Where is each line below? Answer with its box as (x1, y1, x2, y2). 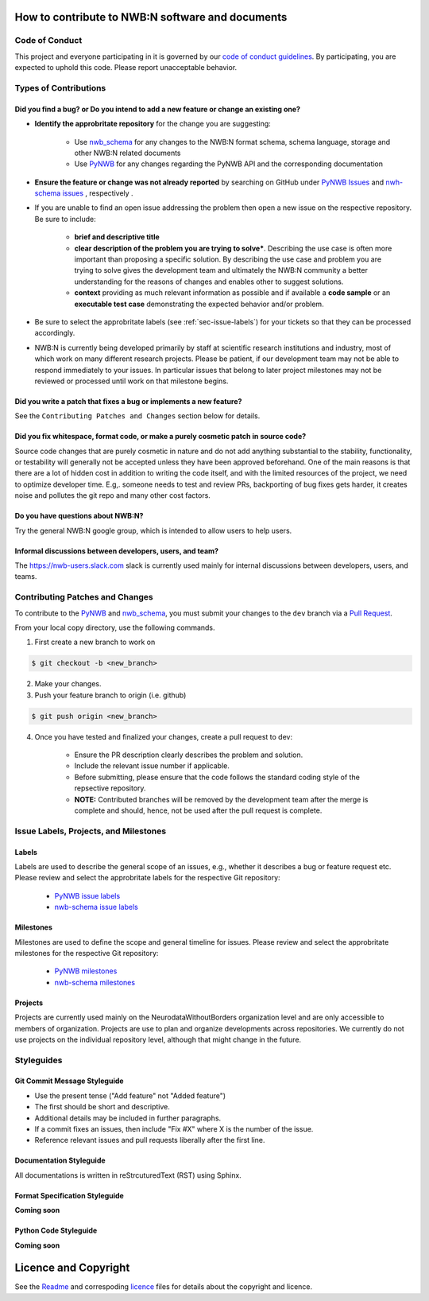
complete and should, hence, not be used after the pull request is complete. (74, 806, 323, 815)
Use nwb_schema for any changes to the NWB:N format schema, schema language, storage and (74, 137, 391, 146)
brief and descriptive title (74, 232, 160, 242)
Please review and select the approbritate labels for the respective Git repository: (14, 873, 281, 883)
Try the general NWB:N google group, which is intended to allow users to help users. (14, 526, 292, 535)
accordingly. (34, 328, 75, 338)
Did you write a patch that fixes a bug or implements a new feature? (14, 396, 242, 406)
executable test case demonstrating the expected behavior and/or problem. (74, 299, 325, 309)
